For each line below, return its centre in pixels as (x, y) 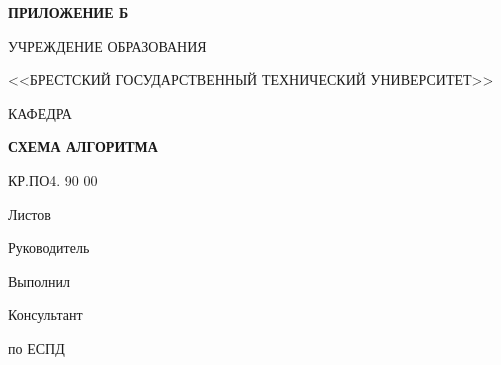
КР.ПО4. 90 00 (53, 179)
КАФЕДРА (40, 112)
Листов (29, 213)
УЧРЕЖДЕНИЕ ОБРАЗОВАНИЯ (107, 45)
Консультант (45, 314)
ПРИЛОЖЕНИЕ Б (68, 12)
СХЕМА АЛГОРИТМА (83, 146)
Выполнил (39, 280)
